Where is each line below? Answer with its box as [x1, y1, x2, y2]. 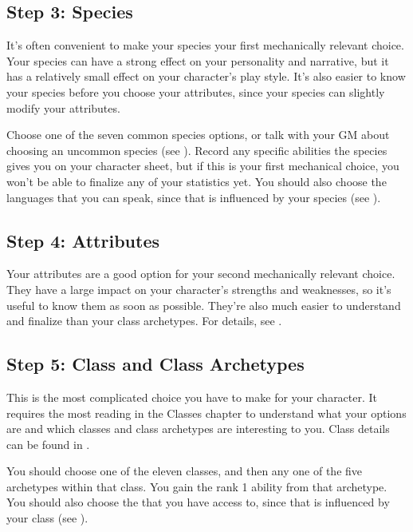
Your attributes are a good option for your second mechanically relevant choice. [6, 265, 395, 282]
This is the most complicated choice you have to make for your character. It [6, 388, 378, 405]
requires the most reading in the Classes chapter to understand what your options [6, 404, 407, 421]
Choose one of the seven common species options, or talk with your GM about [6, 126, 390, 143]
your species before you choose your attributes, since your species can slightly [6, 83, 385, 100]
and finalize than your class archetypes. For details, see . [6, 312, 282, 329]
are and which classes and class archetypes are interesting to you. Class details [6, 420, 390, 437]
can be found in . [6, 435, 90, 452]
